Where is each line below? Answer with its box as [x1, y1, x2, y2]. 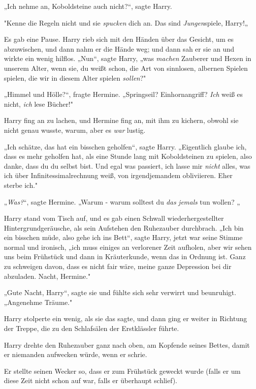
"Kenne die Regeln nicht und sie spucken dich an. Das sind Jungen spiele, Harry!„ [4, 17, 248, 28]
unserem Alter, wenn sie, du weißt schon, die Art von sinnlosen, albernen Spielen [4, 62, 248, 73]
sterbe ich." [4, 180, 38, 190]
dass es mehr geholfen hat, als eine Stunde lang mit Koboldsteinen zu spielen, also [4, 151, 252, 161]
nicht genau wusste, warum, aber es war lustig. [4, 124, 146, 135]
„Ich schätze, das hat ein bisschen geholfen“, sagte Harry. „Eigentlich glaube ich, [4, 141, 247, 151]
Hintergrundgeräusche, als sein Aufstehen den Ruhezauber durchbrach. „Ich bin [4, 222, 244, 233]
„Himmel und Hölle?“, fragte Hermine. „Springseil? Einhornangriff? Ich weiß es [4, 89, 243, 99]
